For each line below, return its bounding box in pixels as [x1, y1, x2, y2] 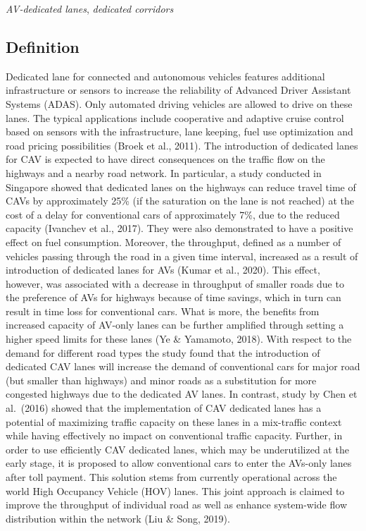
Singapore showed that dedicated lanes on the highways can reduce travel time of [6, 179, 356, 194]
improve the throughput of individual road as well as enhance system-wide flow [6, 497, 347, 512]
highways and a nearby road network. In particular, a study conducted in [6, 165, 322, 180]
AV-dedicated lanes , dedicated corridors [6, 1, 174, 16]
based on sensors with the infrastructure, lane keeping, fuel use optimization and [6, 124, 353, 139]
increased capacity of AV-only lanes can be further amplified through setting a [6, 317, 344, 332]
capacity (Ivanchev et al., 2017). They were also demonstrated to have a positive [6, 221, 353, 236]
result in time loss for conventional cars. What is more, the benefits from [6, 303, 320, 318]
